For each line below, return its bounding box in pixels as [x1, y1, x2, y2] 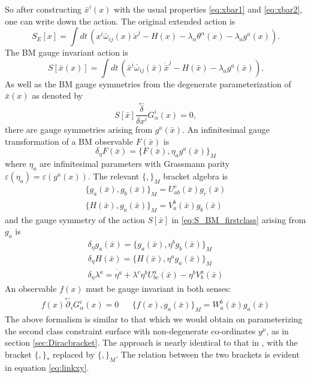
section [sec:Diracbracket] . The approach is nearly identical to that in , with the [5, 336, 298, 349]
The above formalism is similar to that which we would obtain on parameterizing [5, 313, 303, 325]
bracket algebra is [163, 169, 228, 182]
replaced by [53, 347, 95, 360]
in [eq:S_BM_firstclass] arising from [171, 213, 306, 225]
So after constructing [5, 3, 82, 15]
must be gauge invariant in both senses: [86, 282, 231, 295]
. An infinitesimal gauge [182, 123, 270, 136]
